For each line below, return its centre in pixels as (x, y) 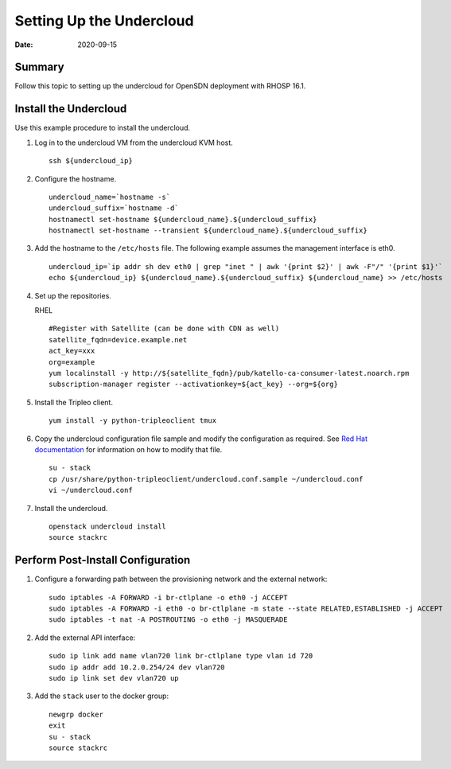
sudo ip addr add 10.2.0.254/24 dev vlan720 (137, 667)
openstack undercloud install (108, 526)
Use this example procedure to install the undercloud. (103, 128)
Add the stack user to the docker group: (102, 696)
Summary (39, 67)
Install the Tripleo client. (74, 402)
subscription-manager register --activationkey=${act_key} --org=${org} (193, 384)
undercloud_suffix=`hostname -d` (114, 208)
